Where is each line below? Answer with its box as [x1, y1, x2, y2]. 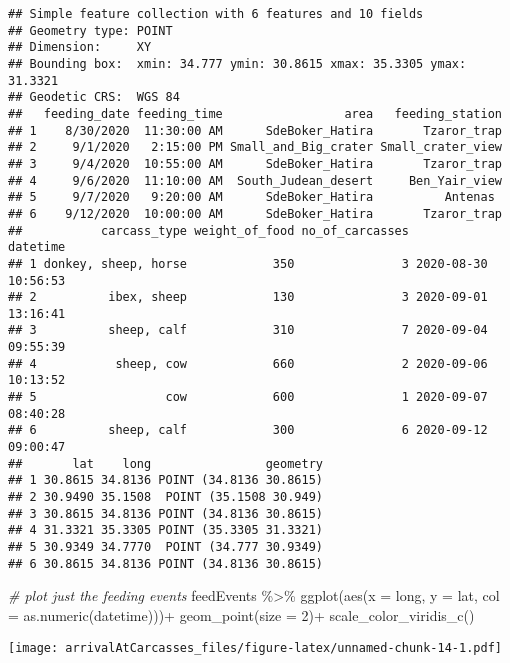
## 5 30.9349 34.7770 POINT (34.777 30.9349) [8, 540, 323, 554]
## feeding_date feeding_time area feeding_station [8, 106, 502, 121]
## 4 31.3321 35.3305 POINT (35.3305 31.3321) [8, 523, 323, 538]
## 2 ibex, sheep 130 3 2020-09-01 [8, 290, 488, 305]
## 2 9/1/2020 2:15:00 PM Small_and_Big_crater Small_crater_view [8, 140, 502, 155]
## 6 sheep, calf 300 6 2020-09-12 [8, 423, 488, 438]
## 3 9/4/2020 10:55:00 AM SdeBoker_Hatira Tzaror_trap [8, 156, 502, 171]
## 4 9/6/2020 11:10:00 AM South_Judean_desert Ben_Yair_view [8, 173, 502, 188]
